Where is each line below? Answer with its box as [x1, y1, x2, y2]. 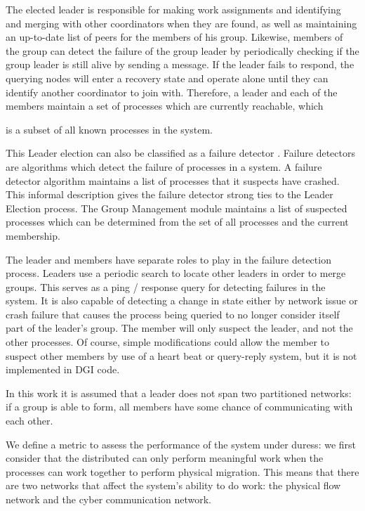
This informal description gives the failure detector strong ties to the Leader [6, 187, 333, 202]
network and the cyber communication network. [6, 492, 211, 506]
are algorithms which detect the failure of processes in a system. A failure [6, 159, 322, 174]
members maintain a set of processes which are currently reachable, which [6, 98, 324, 113]
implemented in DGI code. [6, 362, 120, 377]
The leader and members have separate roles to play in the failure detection [6, 252, 331, 266]
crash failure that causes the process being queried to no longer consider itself [6, 306, 340, 321]
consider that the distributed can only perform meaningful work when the [6, 451, 324, 465]
